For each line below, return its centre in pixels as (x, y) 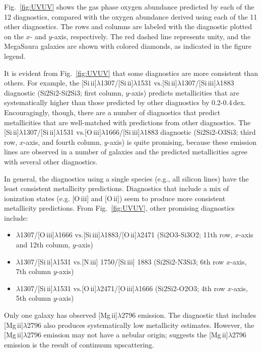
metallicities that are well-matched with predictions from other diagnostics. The (127, 122)
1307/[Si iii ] (199, 83)
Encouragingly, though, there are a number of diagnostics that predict (112, 112)
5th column (34, 298)
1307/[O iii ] (37, 235)
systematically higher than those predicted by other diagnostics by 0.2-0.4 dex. (125, 102)
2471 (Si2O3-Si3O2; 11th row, (187, 235)
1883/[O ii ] (120, 235)
